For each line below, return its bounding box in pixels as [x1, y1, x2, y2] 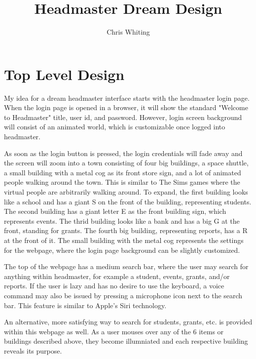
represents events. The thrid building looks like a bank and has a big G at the [4, 215, 240, 226]
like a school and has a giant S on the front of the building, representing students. [4, 196, 252, 206]
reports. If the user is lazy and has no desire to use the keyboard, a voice [4, 280, 224, 291]
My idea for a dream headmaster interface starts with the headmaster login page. [4, 92, 250, 103]
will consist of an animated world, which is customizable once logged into [4, 121, 225, 132]
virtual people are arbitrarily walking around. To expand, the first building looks [4, 187, 248, 197]
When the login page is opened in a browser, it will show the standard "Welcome [4, 102, 248, 113]
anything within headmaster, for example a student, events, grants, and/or [4, 271, 230, 281]
